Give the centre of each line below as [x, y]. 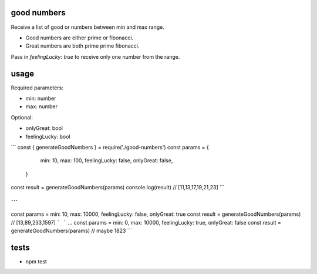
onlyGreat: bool [44, 128]
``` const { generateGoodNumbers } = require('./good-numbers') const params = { [110, 147]
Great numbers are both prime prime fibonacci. [82, 46]
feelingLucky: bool [48, 136]
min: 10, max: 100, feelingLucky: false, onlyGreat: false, [107, 161]
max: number [42, 106]
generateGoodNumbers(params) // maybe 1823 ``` [72, 231]
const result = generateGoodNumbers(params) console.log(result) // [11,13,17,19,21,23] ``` [118, 188]
